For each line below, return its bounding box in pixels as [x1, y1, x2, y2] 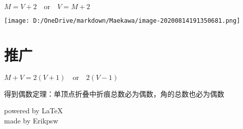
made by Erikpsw [4, 115, 58, 125]
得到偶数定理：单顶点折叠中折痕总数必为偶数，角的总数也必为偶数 [4, 88, 224, 99]
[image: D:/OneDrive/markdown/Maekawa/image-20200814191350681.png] [4, 17, 240, 24]
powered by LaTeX [4, 105, 63, 116]
